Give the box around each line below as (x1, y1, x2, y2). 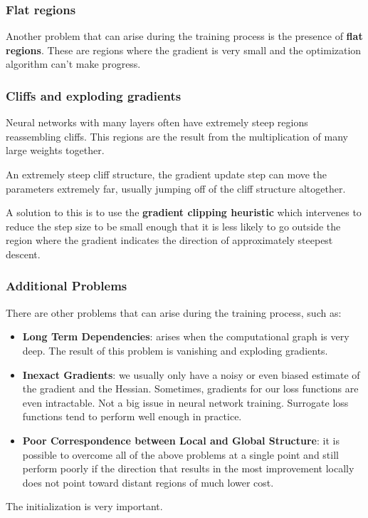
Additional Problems (6, 277, 127, 295)
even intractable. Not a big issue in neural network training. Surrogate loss (22, 395, 349, 410)
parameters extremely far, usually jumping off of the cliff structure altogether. (6, 181, 346, 195)
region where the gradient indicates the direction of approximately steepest (6, 233, 333, 248)
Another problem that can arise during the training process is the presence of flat (6, 29, 363, 44)
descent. (6, 246, 41, 261)
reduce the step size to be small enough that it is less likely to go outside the (6, 218, 341, 233)
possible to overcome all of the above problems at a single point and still (22, 447, 339, 462)
